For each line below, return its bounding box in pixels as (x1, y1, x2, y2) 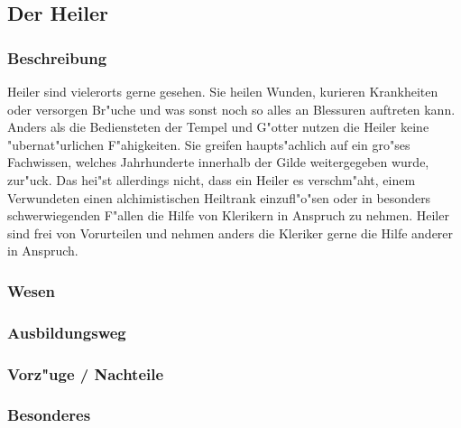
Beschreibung (7, 46, 107, 69)
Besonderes (7, 404, 91, 426)
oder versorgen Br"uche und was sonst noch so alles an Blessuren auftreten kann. (7, 99, 456, 118)
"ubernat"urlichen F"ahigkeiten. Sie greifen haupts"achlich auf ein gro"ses (7, 135, 410, 154)
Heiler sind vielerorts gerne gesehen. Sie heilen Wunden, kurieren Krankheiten (7, 82, 438, 100)
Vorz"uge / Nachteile (7, 362, 164, 385)
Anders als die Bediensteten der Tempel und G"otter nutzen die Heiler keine (7, 117, 429, 136)
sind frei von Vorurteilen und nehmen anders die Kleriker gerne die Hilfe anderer (7, 223, 454, 242)
